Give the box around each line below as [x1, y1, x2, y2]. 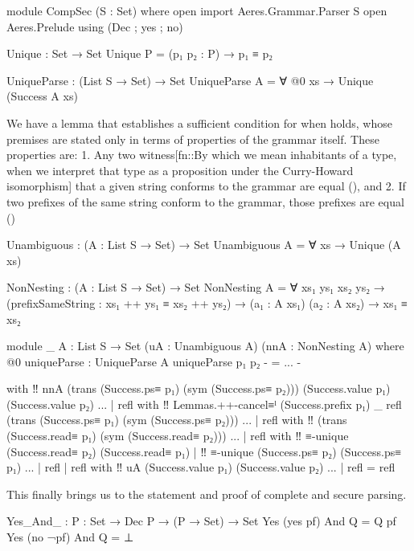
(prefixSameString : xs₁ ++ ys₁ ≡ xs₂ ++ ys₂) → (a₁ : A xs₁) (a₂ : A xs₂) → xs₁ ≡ [6, 294, 408, 311]
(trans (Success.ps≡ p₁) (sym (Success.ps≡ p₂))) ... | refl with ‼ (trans [6, 411, 347, 428]
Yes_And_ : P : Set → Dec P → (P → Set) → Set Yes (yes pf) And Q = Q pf [6, 512, 396, 529]
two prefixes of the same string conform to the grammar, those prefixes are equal [6, 193, 404, 210]
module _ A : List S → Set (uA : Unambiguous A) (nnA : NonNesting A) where [6, 337, 404, 354]
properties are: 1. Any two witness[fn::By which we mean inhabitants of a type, [6, 146, 397, 163]
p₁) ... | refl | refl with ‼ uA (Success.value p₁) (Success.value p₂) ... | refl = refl [6, 459, 396, 475]
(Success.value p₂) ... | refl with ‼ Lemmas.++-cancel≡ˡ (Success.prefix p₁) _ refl [6, 395, 402, 412]
